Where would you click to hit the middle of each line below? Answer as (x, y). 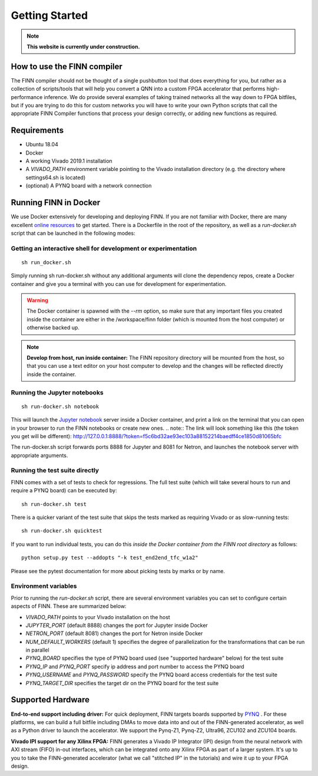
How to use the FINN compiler (67, 66)
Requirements (37, 131)
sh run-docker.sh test (54, 504)
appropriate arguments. (39, 455)
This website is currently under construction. (83, 47)
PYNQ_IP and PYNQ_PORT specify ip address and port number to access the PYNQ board (135, 666)
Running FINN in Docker (56, 203)
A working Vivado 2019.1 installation (69, 161)
